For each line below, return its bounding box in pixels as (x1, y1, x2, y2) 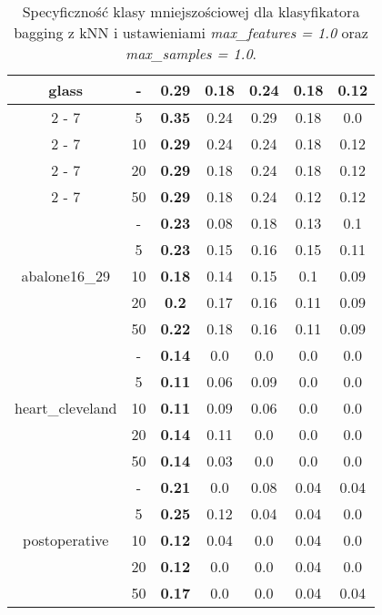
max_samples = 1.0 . (126, 43, 257, 64)
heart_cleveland (15, 397, 117, 418)
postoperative (23, 529, 109, 550)
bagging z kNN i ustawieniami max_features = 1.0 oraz (14, 22, 368, 43)
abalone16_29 (21, 265, 110, 286)
